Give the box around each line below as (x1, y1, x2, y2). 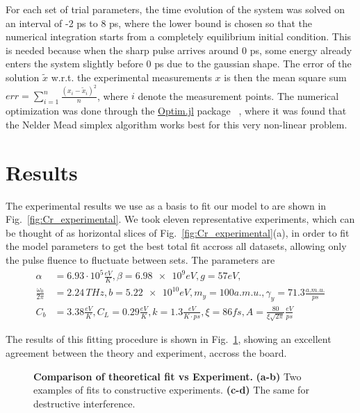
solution (6, 69, 40, 84)
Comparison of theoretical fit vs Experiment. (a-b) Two (33, 369, 302, 383)
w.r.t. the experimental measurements (51, 69, 212, 84)
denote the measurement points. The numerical (138, 88, 339, 103)
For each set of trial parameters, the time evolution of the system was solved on (6, 2, 345, 16)
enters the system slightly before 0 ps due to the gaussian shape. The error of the (6, 56, 352, 71)
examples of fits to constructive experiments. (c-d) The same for (33, 382, 309, 397)
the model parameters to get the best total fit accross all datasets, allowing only (6, 239, 347, 253)
